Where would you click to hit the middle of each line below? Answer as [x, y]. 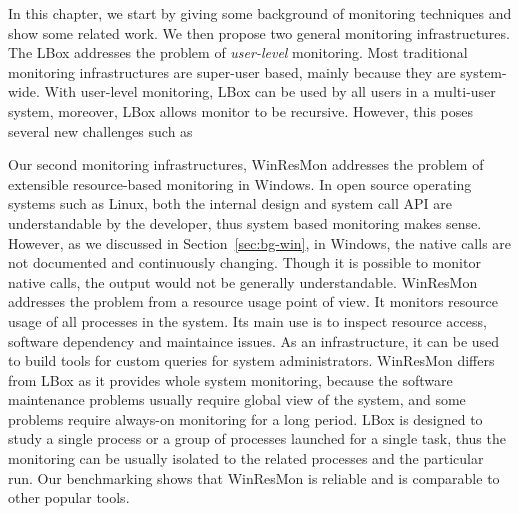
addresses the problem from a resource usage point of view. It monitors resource [253, 301]
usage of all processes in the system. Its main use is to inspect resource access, [247, 320]
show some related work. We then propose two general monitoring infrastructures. [259, 32]
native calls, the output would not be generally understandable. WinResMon [243, 281]
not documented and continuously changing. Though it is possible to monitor [244, 262]
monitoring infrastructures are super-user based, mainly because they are [232, 71]
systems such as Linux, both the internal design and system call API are [230, 203]
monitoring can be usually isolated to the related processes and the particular [246, 458]
